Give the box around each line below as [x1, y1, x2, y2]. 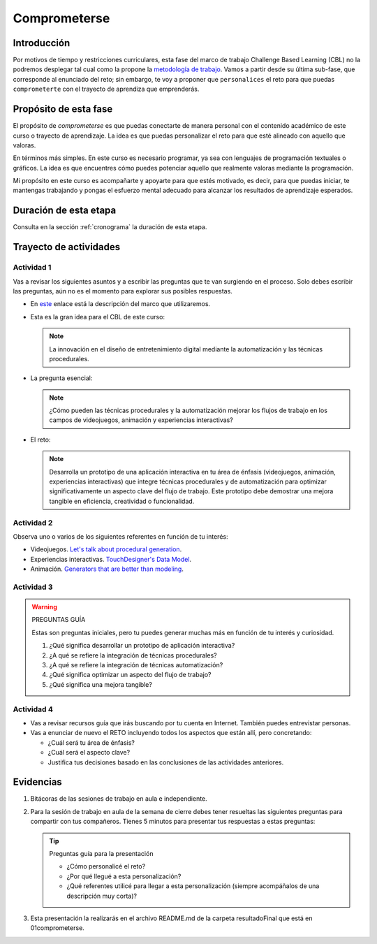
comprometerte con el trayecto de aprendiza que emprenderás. [13, 85, 200, 94]
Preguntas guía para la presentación [49, 849, 154, 857]
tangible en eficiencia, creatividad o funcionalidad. [49, 497, 195, 505]
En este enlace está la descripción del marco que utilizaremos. [30, 300, 211, 308]
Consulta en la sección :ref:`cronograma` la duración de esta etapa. [13, 223, 207, 231]
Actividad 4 [13, 704, 54, 714]
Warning [31, 603, 57, 611]
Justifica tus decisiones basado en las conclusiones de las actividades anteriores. [47, 758, 284, 767]
